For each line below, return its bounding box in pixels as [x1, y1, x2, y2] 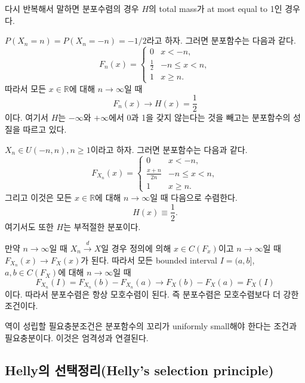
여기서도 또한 [5, 220, 54, 232]
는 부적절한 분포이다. [63, 220, 141, 232]
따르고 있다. [23, 122, 67, 135]
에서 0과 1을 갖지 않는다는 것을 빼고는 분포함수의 [109, 111, 291, 124]
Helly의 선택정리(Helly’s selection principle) [5, 360, 274, 379]
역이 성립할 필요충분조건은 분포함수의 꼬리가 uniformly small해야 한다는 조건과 [5, 320, 297, 332]
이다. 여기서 [5, 111, 48, 124]
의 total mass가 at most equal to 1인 [149, 2, 282, 14]
